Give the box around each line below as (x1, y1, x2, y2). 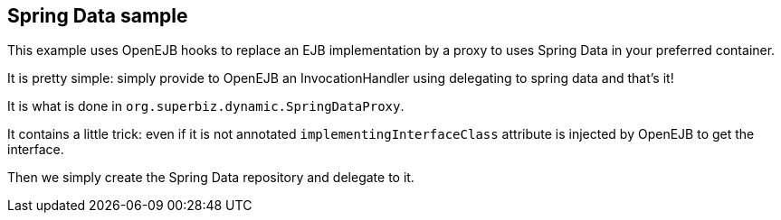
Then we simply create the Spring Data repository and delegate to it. (7, 170, 414, 186)
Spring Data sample (7, 5, 188, 27)
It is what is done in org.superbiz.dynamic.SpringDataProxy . (7, 98, 405, 115)
